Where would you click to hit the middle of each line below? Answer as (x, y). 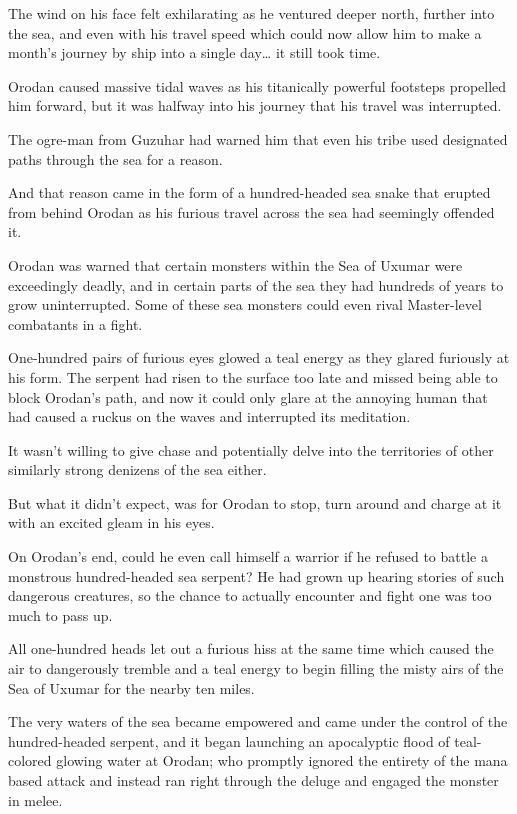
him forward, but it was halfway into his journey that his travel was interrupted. (255, 105)
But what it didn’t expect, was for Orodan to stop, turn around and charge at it (255, 502)
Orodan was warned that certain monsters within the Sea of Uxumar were (235, 264)
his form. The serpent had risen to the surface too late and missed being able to (253, 376)
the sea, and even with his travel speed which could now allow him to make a (245, 32)
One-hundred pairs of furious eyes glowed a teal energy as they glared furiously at (259, 357)
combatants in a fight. (75, 323)
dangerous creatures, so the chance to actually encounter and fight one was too (250, 595)
